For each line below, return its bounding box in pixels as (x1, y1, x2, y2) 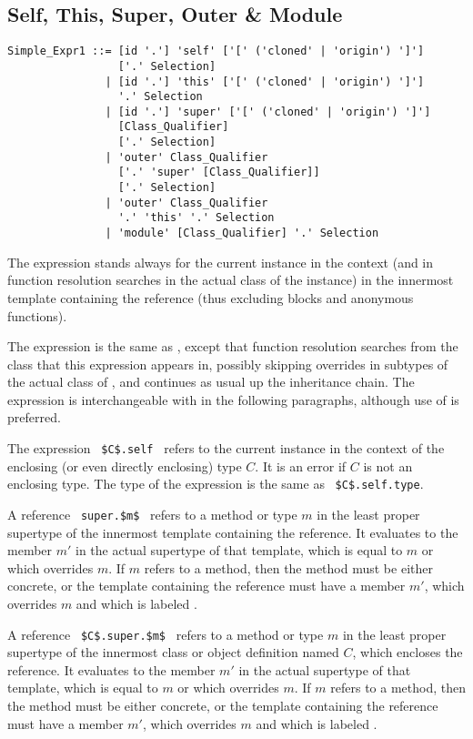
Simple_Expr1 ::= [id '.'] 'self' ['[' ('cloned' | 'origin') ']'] (7, 45, 425, 58)
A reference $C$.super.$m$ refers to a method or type (7, 624, 324, 643)
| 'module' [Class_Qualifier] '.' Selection (105, 227, 379, 240)
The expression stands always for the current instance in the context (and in (7, 252, 434, 271)
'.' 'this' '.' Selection (117, 211, 275, 225)
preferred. (7, 408, 61, 427)
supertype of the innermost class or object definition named (7, 643, 339, 662)
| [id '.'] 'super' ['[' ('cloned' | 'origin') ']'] (105, 105, 431, 118)
